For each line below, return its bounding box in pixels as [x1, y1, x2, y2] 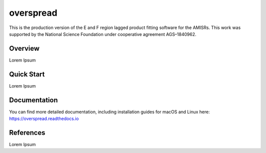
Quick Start [9, 70, 45, 78]
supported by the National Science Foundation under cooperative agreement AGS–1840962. [9, 31, 197, 37]
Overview [9, 44, 40, 53]
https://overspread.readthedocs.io [9, 116, 79, 122]
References [9, 128, 45, 137]
